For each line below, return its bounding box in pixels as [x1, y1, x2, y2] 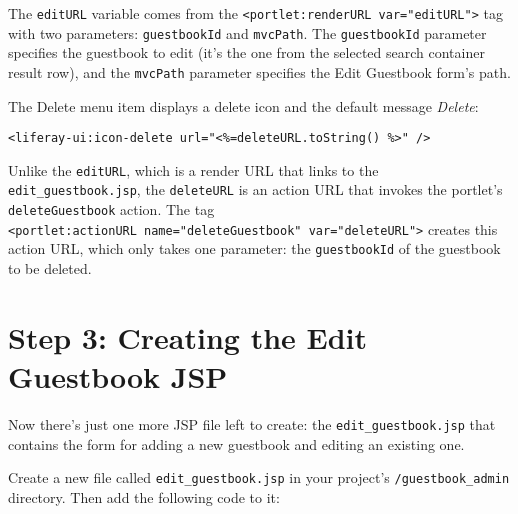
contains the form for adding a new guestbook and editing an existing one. [8, 433, 465, 454]
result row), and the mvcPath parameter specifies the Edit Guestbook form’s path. [8, 61, 511, 82]
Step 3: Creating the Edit [8, 316, 368, 357]
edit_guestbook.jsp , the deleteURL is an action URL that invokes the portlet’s [8, 179, 503, 200]
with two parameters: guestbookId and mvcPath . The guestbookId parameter [8, 22, 487, 43]
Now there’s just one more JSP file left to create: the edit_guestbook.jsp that [8, 414, 496, 434]
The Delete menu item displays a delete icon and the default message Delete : [8, 95, 479, 116]
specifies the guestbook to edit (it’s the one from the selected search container [8, 42, 485, 63]
